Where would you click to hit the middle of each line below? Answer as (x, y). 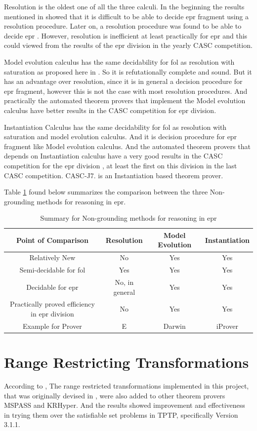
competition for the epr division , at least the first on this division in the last (121, 165)
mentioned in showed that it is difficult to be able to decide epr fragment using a (126, 16)
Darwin (174, 326)
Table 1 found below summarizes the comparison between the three (106, 192)
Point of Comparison (52, 240)
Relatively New (52, 257)
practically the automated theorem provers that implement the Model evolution (125, 100)
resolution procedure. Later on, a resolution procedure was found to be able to (123, 26)
